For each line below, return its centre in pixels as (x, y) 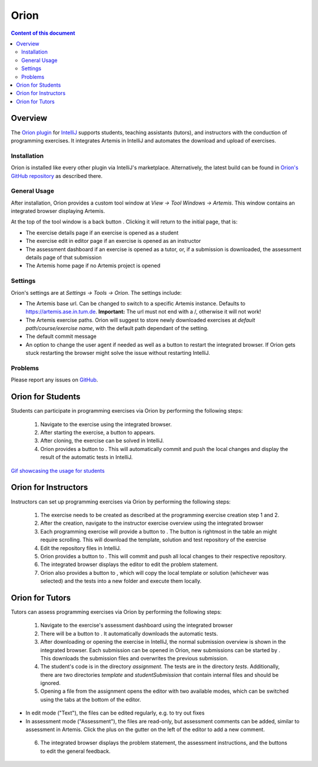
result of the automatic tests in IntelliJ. (87, 457)
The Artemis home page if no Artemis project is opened (93, 266)
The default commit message (61, 337)
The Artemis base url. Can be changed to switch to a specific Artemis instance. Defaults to (135, 303)
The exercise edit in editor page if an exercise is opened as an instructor (113, 241)
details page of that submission (64, 257)
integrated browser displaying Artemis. (58, 211)
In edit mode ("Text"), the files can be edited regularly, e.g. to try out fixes (115, 713)
